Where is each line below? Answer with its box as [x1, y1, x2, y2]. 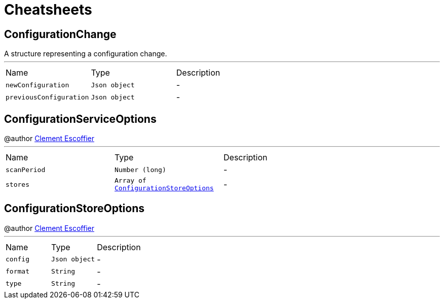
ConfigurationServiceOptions [4, 112, 157, 125]
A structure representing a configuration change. [4, 49, 167, 58]
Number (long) [115, 165, 166, 174]
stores [6, 180, 29, 188]
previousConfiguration [6, 93, 89, 101]
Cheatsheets [4, 1, 92, 18]
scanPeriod [6, 165, 46, 174]
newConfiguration [6, 81, 69, 89]
